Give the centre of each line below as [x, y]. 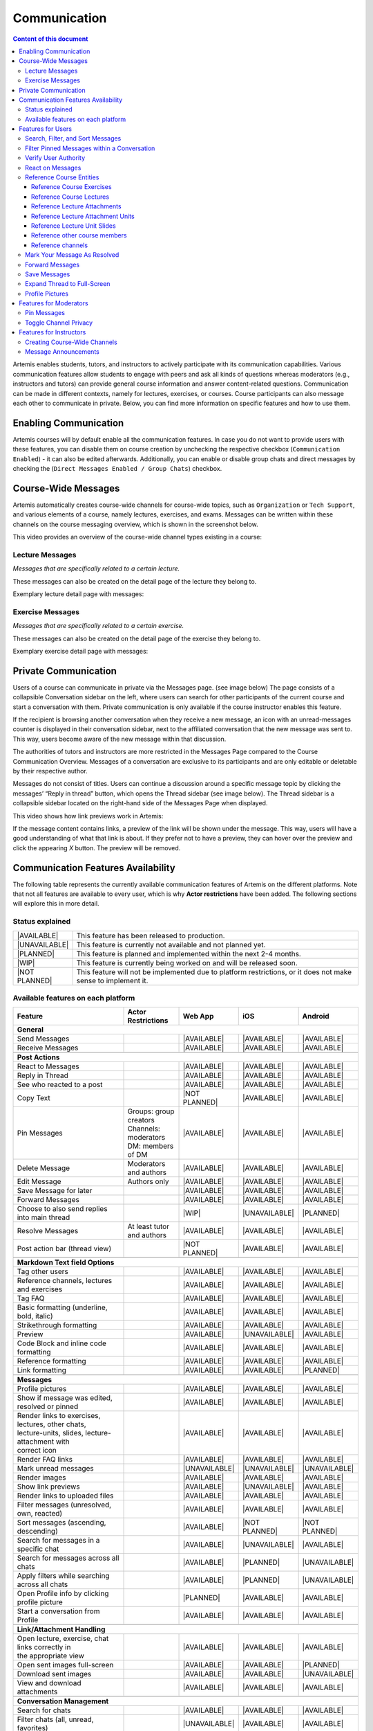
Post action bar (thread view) [64, 1248]
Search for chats [44, 1710]
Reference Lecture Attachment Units [83, 216]
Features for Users [46, 129]
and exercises [40, 1289]
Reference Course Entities [62, 177]
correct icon [37, 1451]
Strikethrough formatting [57, 1325]
